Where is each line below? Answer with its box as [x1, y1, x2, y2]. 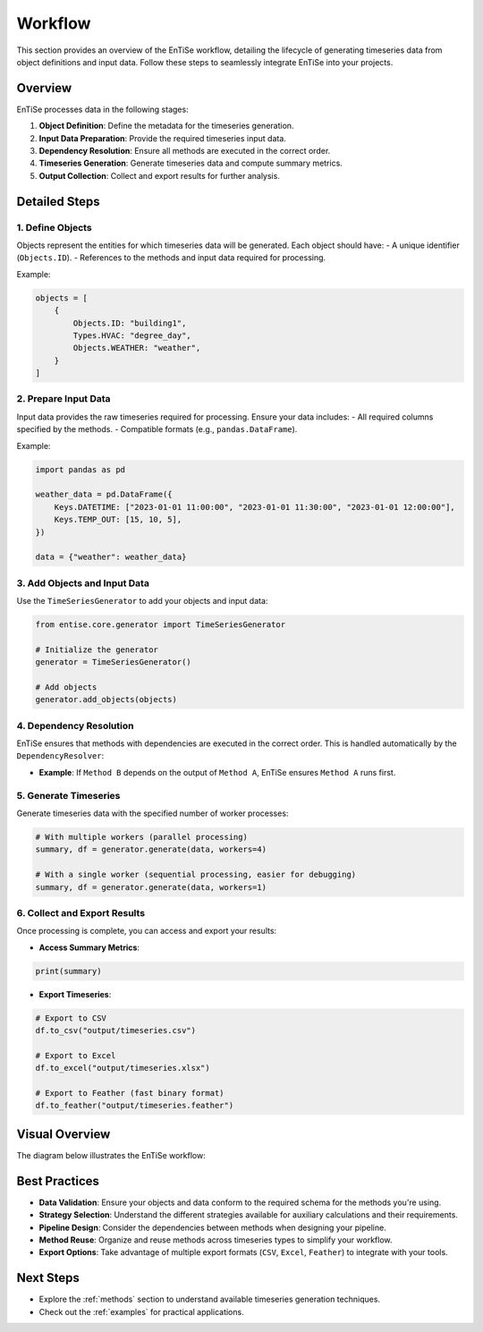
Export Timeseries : [38, 988, 112, 999]
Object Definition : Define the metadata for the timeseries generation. [38, 121, 294, 132]
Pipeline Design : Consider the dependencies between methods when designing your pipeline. [38, 1222, 386, 1233]
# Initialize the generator [35, 644, 158, 655]
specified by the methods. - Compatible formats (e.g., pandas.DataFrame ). [16, 424, 298, 435]
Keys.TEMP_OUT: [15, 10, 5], [54, 514, 182, 525]
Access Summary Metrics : [38, 942, 140, 953]
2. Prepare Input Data [16, 393, 111, 405]
